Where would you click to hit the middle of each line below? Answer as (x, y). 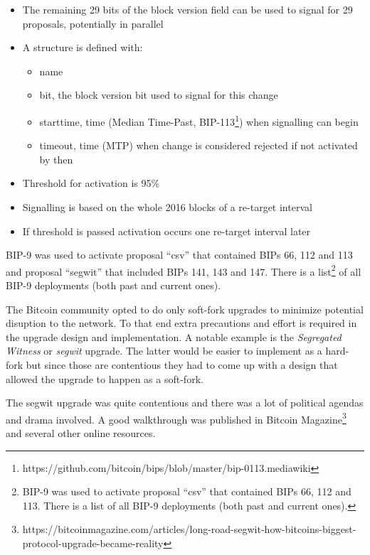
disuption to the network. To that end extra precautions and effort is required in (181, 323)
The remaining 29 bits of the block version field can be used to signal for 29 (187, 9)
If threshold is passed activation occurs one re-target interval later (166, 231)
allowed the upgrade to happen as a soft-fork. (105, 378)
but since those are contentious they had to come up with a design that (182, 365)
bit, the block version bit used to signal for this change (159, 95)
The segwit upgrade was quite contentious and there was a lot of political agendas (185, 403)
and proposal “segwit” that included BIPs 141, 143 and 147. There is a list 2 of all (184, 270)
